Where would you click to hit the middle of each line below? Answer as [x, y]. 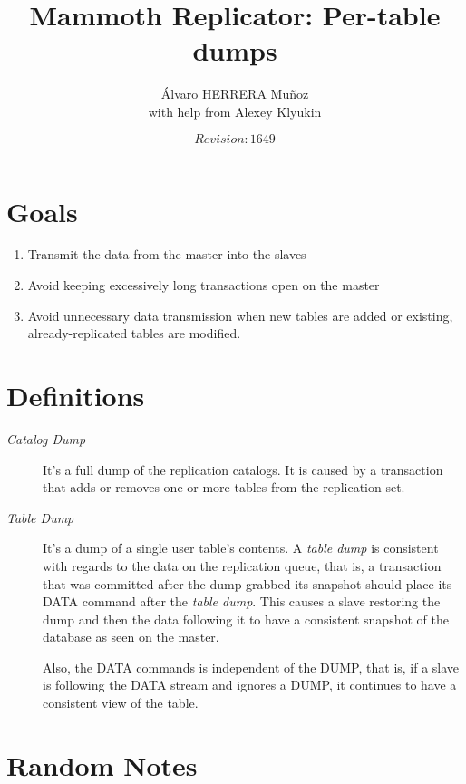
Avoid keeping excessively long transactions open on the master [204, 285]
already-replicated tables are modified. [134, 333]
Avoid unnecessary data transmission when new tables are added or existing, [240, 315]
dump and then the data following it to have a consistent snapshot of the [246, 619]
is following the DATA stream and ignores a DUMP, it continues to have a [250, 685]
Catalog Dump [46, 438]
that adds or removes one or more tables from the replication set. [224, 487]
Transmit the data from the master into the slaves [167, 254]
